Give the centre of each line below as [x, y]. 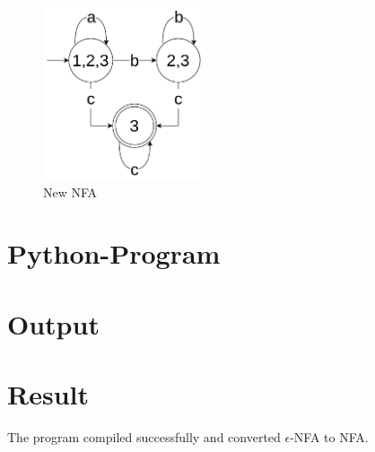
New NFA [70, 191]
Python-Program [114, 253]
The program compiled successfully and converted [144, 437]
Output [53, 323]
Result [48, 394]
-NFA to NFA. [329, 437]
